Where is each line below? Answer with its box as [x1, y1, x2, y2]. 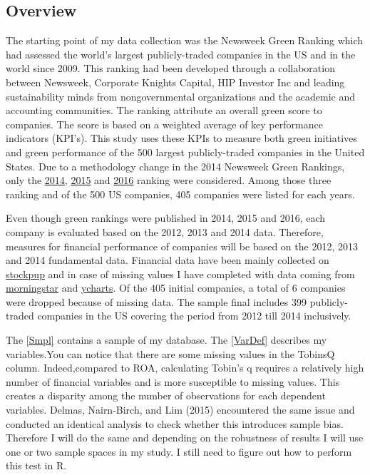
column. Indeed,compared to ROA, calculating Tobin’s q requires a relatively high [6, 360, 364, 375]
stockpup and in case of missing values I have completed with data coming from [6, 266, 355, 281]
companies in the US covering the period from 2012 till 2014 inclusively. [37, 308, 351, 323]
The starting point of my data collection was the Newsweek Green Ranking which [6, 33, 364, 48]
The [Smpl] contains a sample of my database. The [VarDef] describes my [6, 332, 327, 347]
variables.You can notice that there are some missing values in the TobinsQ [6, 346, 335, 361]
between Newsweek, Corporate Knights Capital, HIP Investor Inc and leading [6, 74, 345, 89]
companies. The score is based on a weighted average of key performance [6, 116, 323, 131]
